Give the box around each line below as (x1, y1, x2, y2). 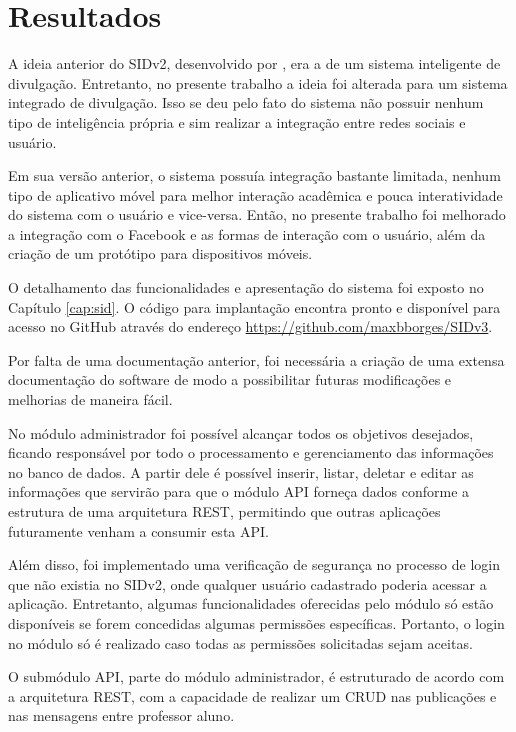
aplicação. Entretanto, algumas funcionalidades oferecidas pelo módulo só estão (8, 593, 494, 614)
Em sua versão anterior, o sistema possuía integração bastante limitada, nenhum (8, 165, 501, 186)
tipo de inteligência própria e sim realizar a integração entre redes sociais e (8, 111, 466, 132)
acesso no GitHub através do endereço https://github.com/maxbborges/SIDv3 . (8, 316, 493, 337)
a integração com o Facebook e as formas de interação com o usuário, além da (8, 223, 486, 244)
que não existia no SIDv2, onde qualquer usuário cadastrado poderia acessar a (8, 573, 487, 594)
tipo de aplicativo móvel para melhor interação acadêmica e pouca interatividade (8, 184, 503, 205)
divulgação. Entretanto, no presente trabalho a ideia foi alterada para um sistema (8, 72, 508, 93)
